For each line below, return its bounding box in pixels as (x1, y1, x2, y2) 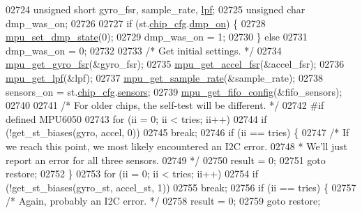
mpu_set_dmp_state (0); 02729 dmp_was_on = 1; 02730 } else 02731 (6, 29, 308, 44)
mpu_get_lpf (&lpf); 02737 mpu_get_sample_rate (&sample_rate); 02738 (6, 70, 323, 85)
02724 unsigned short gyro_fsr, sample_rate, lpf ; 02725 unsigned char (6, 2, 306, 16)
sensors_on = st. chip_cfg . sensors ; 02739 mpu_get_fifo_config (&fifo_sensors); (6, 84, 342, 98)
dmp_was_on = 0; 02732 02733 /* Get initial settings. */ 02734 (6, 43, 282, 57)
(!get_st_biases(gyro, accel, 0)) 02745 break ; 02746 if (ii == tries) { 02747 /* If (6, 125, 349, 140)
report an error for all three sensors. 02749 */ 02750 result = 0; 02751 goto (6, 152, 326, 167)
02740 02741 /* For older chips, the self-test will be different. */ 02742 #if (6, 98, 324, 112)
